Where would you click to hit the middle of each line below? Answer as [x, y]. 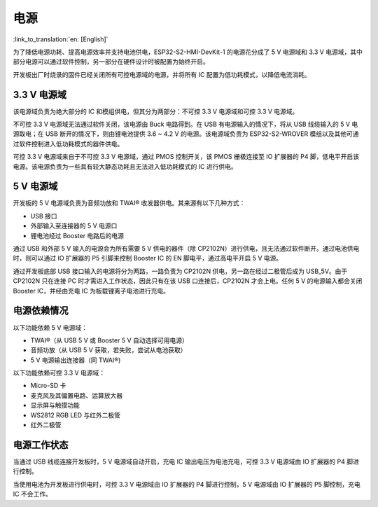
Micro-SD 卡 [48, 386]
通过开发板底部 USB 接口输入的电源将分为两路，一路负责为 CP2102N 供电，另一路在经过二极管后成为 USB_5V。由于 [180, 271]
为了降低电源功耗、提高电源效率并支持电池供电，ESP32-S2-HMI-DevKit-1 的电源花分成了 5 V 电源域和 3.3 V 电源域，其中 [188, 52]
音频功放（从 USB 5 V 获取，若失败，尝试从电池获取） [108, 350]
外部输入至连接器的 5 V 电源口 [74, 226]
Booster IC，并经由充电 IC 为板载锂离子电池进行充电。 [91, 291]
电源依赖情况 [41, 311]
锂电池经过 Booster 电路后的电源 [77, 235]
